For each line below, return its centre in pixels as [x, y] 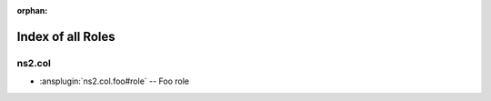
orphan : [32, 10]
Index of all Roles [66, 36]
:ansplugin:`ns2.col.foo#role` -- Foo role [115, 81]
